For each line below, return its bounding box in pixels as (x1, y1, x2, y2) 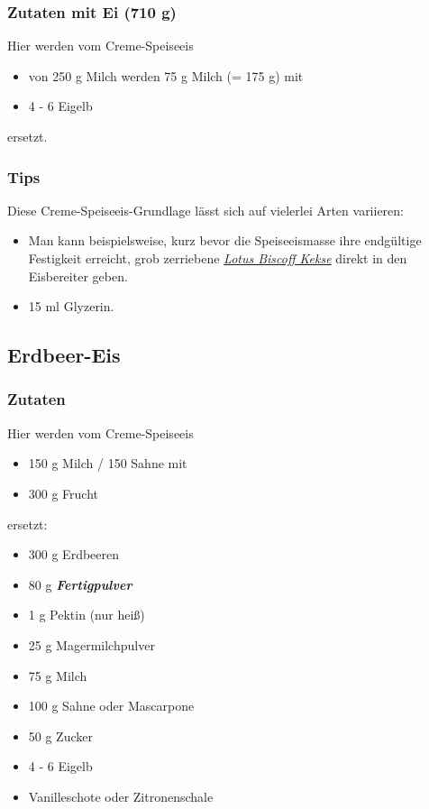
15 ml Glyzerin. (28, 297, 114, 316)
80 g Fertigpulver (28, 575, 132, 593)
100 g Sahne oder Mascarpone (28, 696, 195, 715)
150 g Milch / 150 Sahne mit (28, 454, 187, 473)
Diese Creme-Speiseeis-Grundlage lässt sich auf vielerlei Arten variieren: (7, 200, 405, 219)
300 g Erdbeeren (28, 545, 120, 564)
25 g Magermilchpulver (28, 635, 155, 654)
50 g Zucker (28, 726, 93, 745)
